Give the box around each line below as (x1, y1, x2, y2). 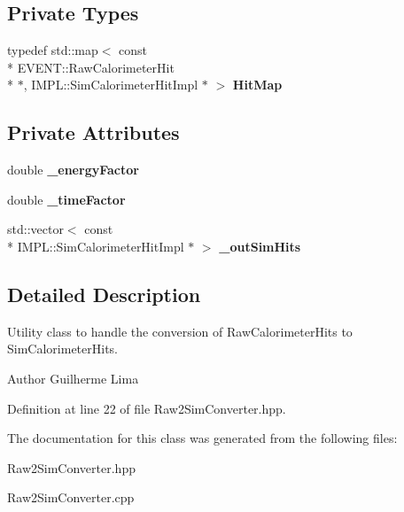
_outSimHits (219, 237, 301, 255)
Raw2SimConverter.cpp (7, 488, 135, 507)
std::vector (7, 220, 64, 238)
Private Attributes (7, 119, 180, 146)
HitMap (232, 75, 283, 94)
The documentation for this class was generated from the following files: (7, 429, 398, 447)
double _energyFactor (7, 160, 139, 179)
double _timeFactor (7, 190, 126, 208)
